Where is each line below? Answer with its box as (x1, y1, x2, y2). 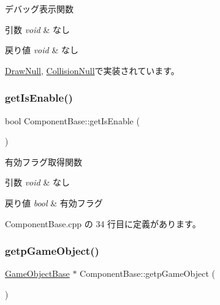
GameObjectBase (5, 267, 70, 280)
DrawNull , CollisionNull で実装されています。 (5, 64, 180, 77)
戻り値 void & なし (5, 43, 78, 56)
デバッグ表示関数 (5, 2, 74, 15)
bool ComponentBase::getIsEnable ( (5, 114, 140, 127)
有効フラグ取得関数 (5, 155, 82, 168)
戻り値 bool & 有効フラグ (5, 196, 103, 209)
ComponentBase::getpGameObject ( (80, 267, 215, 280)
